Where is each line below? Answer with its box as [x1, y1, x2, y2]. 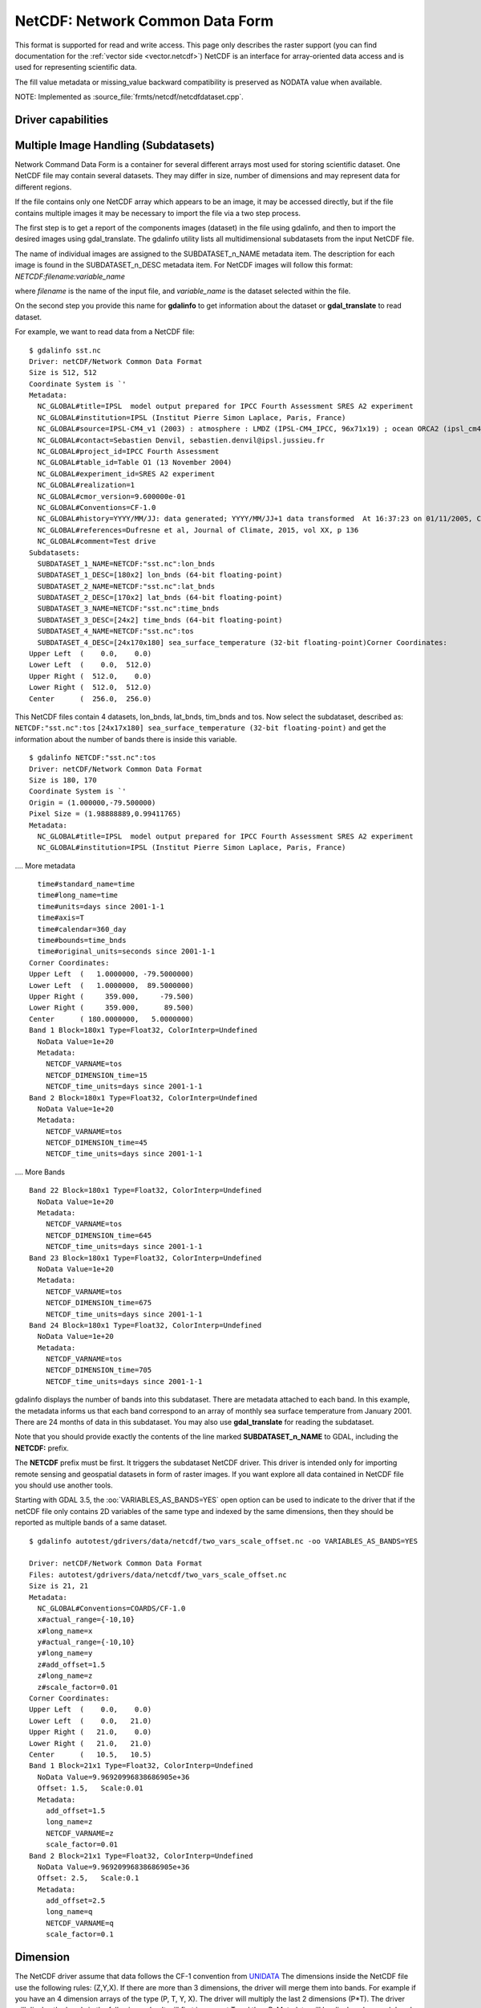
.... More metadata [14, 860, 76, 871]
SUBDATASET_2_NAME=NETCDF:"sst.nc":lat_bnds [37, 582, 216, 590]
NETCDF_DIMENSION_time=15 [45, 1071, 148, 1080]
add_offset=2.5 [45, 1896, 106, 1905]
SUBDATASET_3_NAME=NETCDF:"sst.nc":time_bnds [37, 604, 220, 614]
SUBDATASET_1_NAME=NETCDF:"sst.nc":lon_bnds [37, 559, 216, 568]
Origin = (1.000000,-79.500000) [29, 798, 156, 807]
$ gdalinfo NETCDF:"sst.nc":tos [29, 753, 156, 762]
